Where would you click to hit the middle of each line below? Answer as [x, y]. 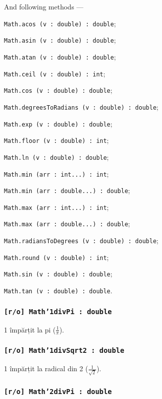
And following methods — [44, 6]
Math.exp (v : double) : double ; [58, 123]
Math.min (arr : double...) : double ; [67, 190]
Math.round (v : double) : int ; [56, 257]
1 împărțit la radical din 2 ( [46, 368]
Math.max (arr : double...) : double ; [67, 224]
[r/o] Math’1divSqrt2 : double [64, 351]
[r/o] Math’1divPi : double [58, 311]
